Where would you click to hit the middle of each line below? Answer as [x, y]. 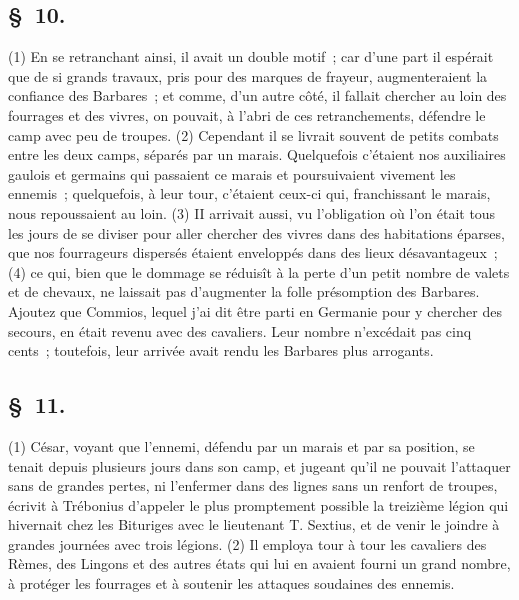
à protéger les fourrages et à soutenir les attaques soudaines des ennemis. [231, 583]
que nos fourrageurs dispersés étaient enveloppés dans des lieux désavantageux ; [253, 252]
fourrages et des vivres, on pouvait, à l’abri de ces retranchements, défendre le [247, 114]
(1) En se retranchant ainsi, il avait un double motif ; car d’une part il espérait [251, 56]
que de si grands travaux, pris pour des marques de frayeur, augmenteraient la [248, 75]
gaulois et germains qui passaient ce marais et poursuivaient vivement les [232, 173]
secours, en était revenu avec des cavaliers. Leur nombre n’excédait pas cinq [240, 330]
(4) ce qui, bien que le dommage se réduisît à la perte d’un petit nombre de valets [259, 271]
